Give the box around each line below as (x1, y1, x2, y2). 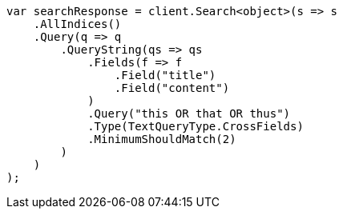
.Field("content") (114, 82, 230, 94)
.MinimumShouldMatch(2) (87, 133, 236, 145)
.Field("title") (114, 69, 216, 82)
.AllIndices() (33, 18, 122, 30)
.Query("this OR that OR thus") (87, 107, 291, 120)
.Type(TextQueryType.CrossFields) (87, 120, 304, 133)
